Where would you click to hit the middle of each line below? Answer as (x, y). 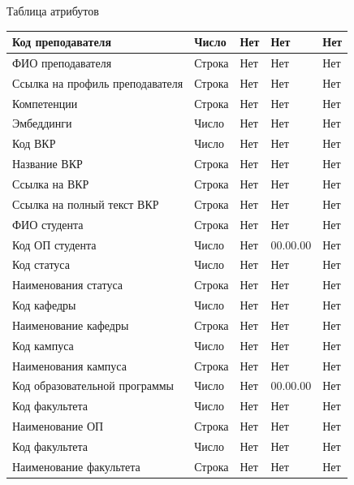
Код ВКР (34, 143)
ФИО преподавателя (62, 62)
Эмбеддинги (42, 123)
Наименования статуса (67, 285)
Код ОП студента (54, 244)
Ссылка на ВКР (51, 184)
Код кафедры (44, 305)
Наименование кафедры (71, 325)
